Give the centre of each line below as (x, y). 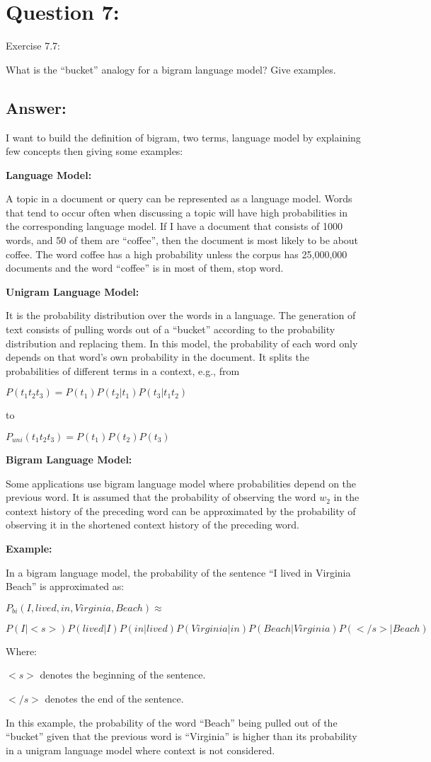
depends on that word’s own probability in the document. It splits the (157, 357)
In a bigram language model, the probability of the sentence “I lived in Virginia (178, 572)
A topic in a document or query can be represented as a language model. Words (179, 198)
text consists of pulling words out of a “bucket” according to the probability (171, 329)
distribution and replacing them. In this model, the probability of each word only (182, 343)
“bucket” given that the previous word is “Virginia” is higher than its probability (182, 736)
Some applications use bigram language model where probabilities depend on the (181, 483)
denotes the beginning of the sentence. (123, 675)
